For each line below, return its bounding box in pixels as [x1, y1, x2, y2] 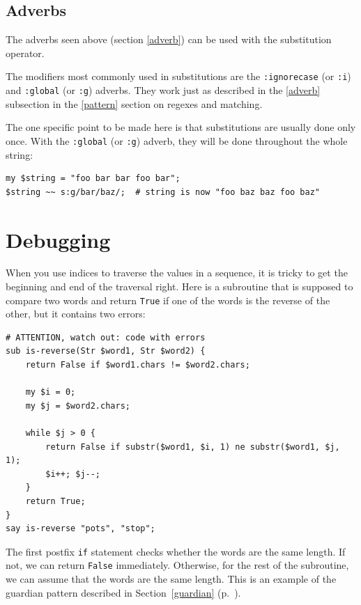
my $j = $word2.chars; [25, 400, 130, 411]
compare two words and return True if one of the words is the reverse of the [6, 292, 330, 307]
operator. [6, 45, 45, 60]
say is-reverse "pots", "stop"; [6, 524, 155, 534]
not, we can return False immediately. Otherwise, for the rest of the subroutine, [6, 558, 349, 572]
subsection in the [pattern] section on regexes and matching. [6, 96, 263, 111]
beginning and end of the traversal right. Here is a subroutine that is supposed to [6, 279, 353, 294]
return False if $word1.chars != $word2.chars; [25, 360, 250, 370]
